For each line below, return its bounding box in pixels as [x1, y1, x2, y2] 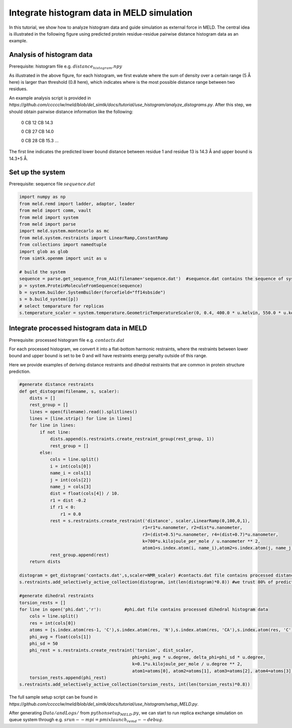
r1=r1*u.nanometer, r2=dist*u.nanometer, [142, 525, 243, 531]
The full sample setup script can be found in [9, 694, 98, 700]
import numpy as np [19, 194, 66, 200]
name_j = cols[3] [50, 484, 91, 489]
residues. [9, 86, 28, 92]
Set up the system [9, 168, 65, 176]
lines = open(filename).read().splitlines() [29, 409, 138, 414]
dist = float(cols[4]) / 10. [50, 491, 120, 497]
